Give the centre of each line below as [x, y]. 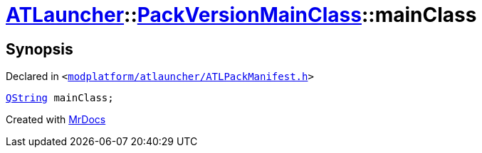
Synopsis [40, 49]
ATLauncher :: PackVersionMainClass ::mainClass [241, 15]
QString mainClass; [60, 98]
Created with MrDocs [56, 120]
